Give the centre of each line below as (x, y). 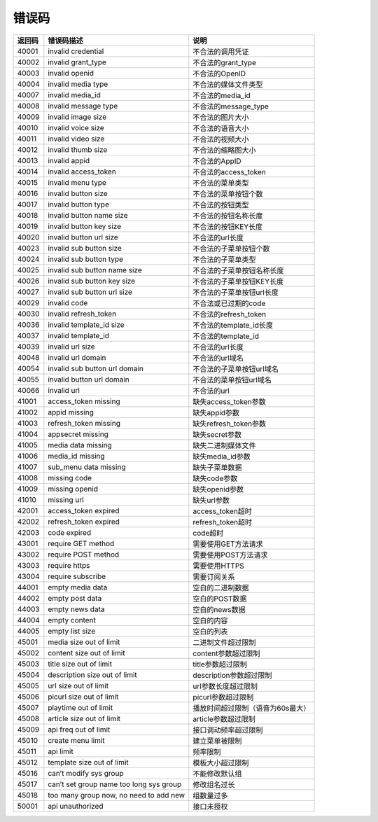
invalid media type (78, 84)
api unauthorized (76, 806)
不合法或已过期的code (229, 303)
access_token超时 (222, 511)
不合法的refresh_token (230, 314)
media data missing (80, 445)
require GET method (81, 543)
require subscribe (77, 576)
